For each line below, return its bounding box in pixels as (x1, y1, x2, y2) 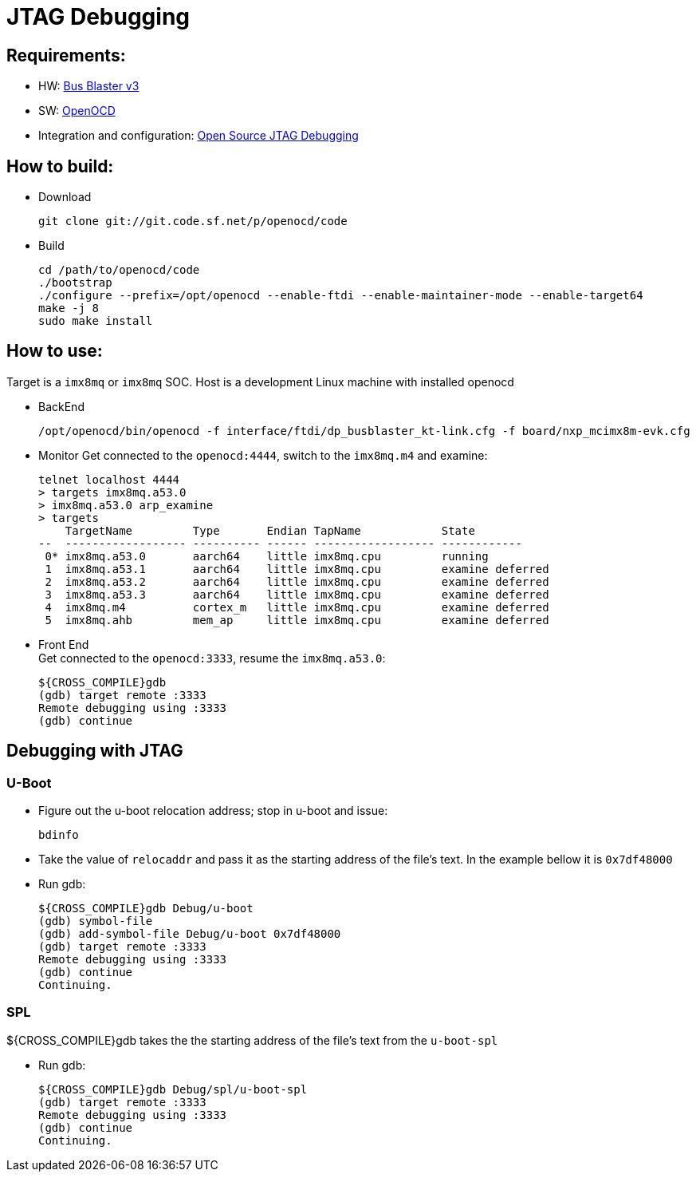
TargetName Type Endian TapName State (65, 524, 475, 537)
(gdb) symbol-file (38, 915, 153, 928)
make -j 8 (38, 302, 99, 315)
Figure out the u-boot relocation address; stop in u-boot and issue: (38, 804, 388, 818)
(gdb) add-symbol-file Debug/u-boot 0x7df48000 (38, 927, 341, 941)
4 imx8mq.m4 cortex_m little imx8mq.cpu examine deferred (45, 600, 549, 614)
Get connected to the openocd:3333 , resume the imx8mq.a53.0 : (38, 650, 386, 665)
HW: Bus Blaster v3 (38, 79, 140, 93)
